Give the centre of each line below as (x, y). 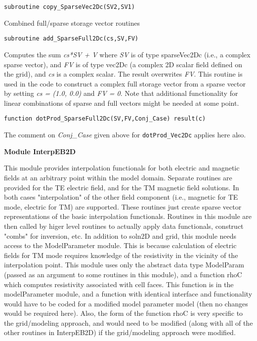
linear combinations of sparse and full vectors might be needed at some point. (122, 103)
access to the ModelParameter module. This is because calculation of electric (120, 245)
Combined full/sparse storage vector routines (72, 22)
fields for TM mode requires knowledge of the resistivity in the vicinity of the (121, 255)
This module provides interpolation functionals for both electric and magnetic (122, 168)
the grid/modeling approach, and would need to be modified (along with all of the (128, 322)
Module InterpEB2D (40, 151)
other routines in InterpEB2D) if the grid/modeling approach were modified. (120, 332)
